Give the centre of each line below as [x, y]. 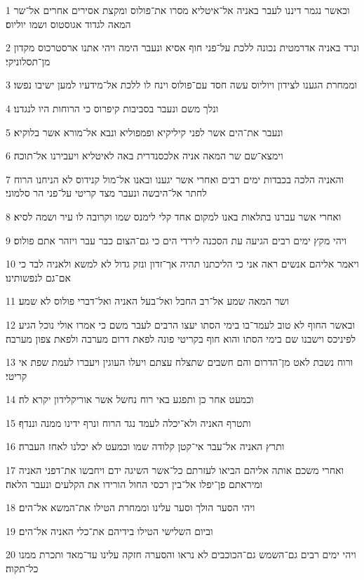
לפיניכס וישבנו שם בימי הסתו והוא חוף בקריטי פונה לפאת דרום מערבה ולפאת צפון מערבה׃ [181, 338]
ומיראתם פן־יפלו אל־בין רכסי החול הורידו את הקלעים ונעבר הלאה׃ [134, 483]
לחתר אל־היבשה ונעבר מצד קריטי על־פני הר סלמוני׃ [106, 193]
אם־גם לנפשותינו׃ [38, 277]
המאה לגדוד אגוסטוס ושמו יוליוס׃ [68, 24]
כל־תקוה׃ [22, 568]
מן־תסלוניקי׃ [28, 61]
